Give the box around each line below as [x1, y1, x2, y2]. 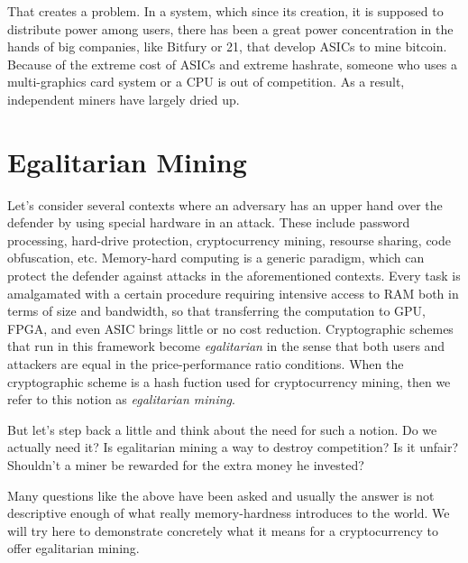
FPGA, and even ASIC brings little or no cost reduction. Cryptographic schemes [7, 318, 454, 337]
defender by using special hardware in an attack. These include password [7, 213, 410, 232]
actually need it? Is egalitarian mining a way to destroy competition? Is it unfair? [7, 438, 459, 457]
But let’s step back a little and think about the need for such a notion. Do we [7, 420, 437, 438]
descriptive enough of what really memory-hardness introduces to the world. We [7, 503, 450, 522]
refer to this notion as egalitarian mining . [7, 390, 235, 409]
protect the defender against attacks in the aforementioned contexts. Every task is [7, 266, 461, 285]
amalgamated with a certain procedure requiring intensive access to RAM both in [7, 283, 459, 302]
